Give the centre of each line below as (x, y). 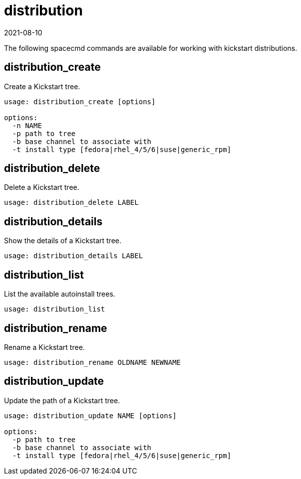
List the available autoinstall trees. (60, 294)
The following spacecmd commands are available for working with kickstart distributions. (151, 48)
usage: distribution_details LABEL (74, 256)
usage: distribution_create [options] (80, 101)
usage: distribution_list (55, 309)
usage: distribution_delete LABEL (71, 203)
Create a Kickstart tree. (42, 86)
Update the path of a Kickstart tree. (62, 400)
